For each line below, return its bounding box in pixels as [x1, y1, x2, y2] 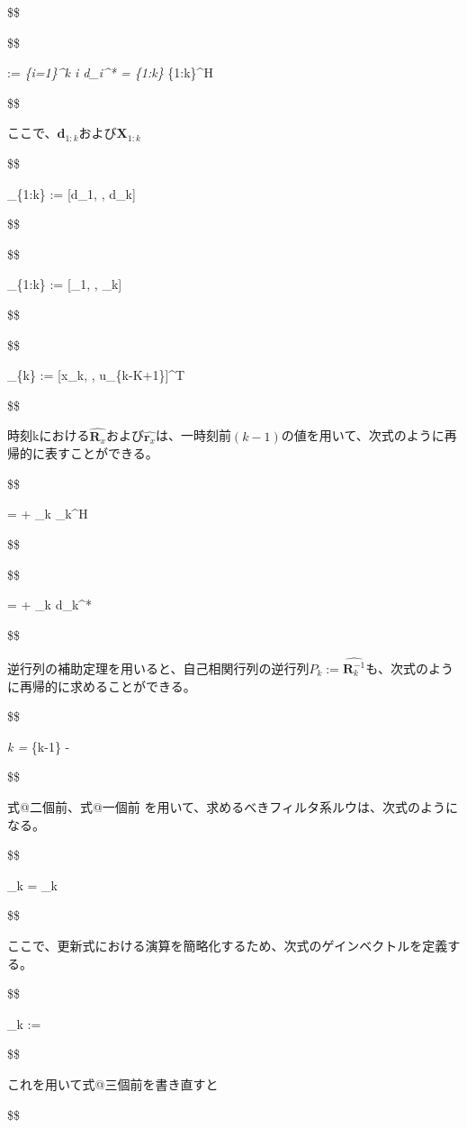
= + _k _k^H [7, 504, 88, 523]
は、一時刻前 [155, 426, 231, 445]
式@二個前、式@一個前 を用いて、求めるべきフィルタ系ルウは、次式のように [7, 797, 459, 816]
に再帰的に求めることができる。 [7, 676, 196, 695]
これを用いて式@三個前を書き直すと [7, 1074, 219, 1093]
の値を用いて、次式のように [281, 426, 445, 445]
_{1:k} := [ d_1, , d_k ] [7, 184, 136, 203]
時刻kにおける [7, 426, 90, 445]
